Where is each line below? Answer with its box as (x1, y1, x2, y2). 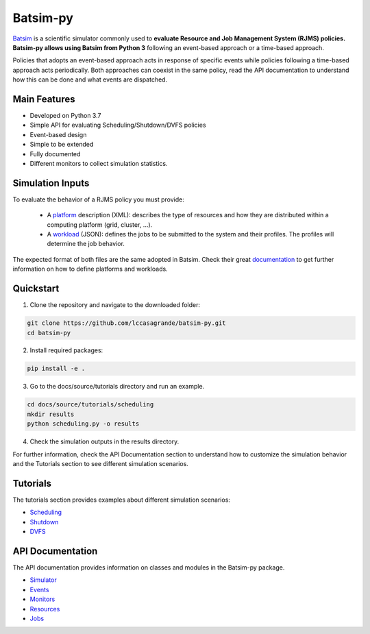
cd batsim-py (27, 329, 71, 337)
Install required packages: (29, 346, 103, 354)
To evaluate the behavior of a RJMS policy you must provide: (12, 195, 184, 204)
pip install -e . (27, 365, 86, 373)
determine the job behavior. (47, 240, 125, 248)
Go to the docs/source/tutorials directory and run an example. (29, 382, 205, 391)
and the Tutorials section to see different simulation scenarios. (12, 459, 188, 467)
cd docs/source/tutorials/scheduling (27, 401, 154, 409)
